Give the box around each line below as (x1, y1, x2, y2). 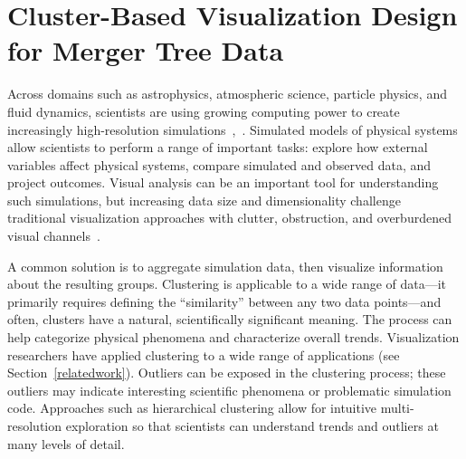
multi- (380, 398, 414, 417)
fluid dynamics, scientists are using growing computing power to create (7, 101, 400, 120)
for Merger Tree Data (7, 32, 284, 69)
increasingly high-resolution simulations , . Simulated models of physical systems (7, 120, 458, 139)
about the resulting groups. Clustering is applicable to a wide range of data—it (7, 274, 447, 293)
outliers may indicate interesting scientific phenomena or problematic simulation (7, 380, 452, 399)
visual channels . (7, 226, 100, 245)
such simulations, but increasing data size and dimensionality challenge (7, 190, 401, 209)
